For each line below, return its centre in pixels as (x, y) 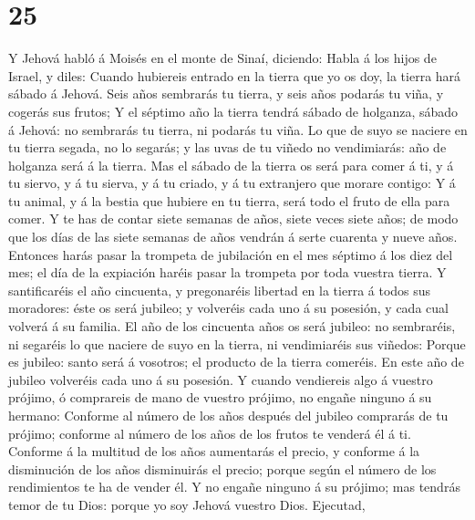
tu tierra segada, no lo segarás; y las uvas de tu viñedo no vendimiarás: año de (227, 147)
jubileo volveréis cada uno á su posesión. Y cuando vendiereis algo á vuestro (221, 379)
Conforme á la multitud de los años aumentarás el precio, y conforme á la (214, 451)
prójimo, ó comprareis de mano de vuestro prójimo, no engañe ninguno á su (220, 397)
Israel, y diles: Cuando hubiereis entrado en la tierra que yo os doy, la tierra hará (235, 75)
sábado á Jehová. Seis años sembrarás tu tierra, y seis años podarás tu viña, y (226, 94)
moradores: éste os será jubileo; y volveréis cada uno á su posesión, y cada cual (228, 308)
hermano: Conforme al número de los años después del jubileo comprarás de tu (228, 415)
